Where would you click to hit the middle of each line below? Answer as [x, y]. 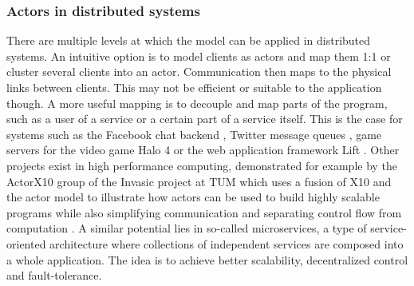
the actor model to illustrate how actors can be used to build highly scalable [193, 197]
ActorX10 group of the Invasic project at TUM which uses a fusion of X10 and [199, 181]
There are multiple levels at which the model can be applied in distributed [189, 40]
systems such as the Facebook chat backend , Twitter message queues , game [194, 134]
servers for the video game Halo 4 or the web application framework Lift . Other [203, 150]
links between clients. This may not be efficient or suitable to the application [194, 87]
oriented [26, 243]
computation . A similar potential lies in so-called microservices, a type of [187, 228]
